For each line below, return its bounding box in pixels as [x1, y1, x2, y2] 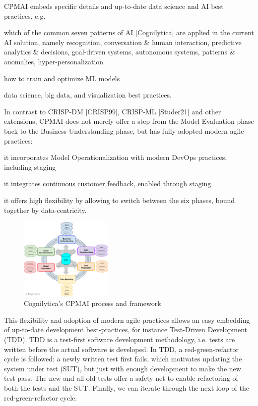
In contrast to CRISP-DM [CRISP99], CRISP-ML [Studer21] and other [4, 106, 221, 116]
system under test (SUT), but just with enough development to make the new [4, 363, 241, 373]
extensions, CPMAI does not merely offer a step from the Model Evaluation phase [4, 116, 254, 126]
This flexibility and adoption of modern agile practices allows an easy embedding [4, 314, 250, 325]
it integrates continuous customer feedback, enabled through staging [4, 178, 211, 189]
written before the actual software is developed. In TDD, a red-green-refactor [4, 344, 239, 354]
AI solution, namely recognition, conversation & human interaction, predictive [4, 37, 242, 47]
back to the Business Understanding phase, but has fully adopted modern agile [4, 125, 244, 136]
